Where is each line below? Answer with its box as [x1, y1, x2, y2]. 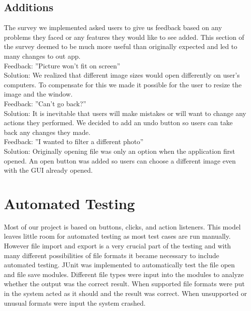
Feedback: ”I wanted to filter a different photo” [4, 136, 144, 147]
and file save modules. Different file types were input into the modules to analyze [4, 269, 244, 279]
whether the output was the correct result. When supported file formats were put [4, 278, 245, 289]
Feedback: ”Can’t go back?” [4, 98, 87, 108]
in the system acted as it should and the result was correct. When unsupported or [4, 288, 247, 298]
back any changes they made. [4, 127, 90, 137]
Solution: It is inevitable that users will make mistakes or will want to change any [4, 108, 246, 118]
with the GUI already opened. [4, 165, 93, 175]
